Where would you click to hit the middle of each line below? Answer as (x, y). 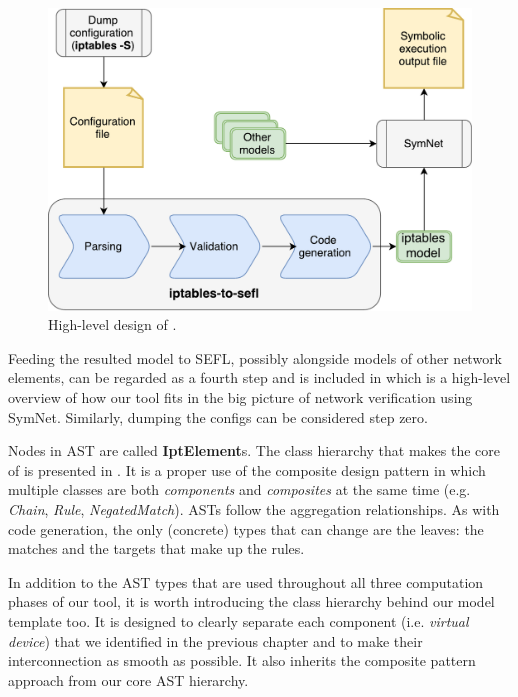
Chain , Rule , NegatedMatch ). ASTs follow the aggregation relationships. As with (254, 509)
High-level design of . (112, 324)
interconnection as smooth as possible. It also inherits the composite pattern (242, 660)
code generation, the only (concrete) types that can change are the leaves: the (246, 528)
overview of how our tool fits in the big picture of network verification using (240, 397)
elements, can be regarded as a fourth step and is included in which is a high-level (259, 377)
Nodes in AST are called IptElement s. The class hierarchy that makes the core (254, 450)
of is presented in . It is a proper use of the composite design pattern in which (247, 469)
